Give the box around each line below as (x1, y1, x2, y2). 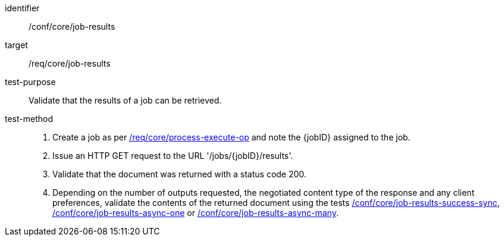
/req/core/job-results (29, 58, 111, 68)
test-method (5, 114, 53, 124)
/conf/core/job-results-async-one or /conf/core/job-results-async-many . (52, 208, 339, 218)
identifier (5, 3, 40, 13)
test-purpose (5, 77, 56, 87)
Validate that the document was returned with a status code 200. (52, 169, 306, 179)
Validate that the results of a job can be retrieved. (29, 95, 222, 105)
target (5, 40, 28, 50)
